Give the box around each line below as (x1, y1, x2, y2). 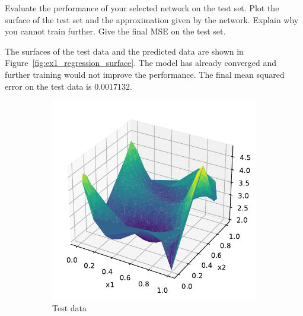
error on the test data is (5, 80, 92, 92)
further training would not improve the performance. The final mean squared (5, 68, 285, 80)
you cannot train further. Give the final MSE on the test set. (5, 25, 226, 37)
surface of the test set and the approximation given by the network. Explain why (5, 13, 299, 26)
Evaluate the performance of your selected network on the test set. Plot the (5, 2, 279, 14)
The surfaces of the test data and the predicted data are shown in (5, 45, 244, 57)
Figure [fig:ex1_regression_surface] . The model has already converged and (5, 56, 277, 69)
